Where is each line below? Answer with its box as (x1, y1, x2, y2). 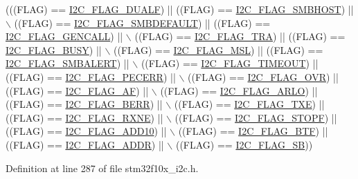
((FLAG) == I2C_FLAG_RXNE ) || (6, 110, 163, 124)
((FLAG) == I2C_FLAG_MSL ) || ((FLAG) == (114, 42, 323, 57)
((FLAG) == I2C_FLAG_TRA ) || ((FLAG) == (134, 29, 346, 44)
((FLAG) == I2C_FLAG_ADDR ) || (6, 137, 164, 151)
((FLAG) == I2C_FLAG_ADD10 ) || (6, 124, 167, 138)
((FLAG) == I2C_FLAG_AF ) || (6, 83, 149, 97)
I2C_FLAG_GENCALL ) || (6, 29, 123, 44)
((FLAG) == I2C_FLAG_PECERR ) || (6, 69, 176, 84)
